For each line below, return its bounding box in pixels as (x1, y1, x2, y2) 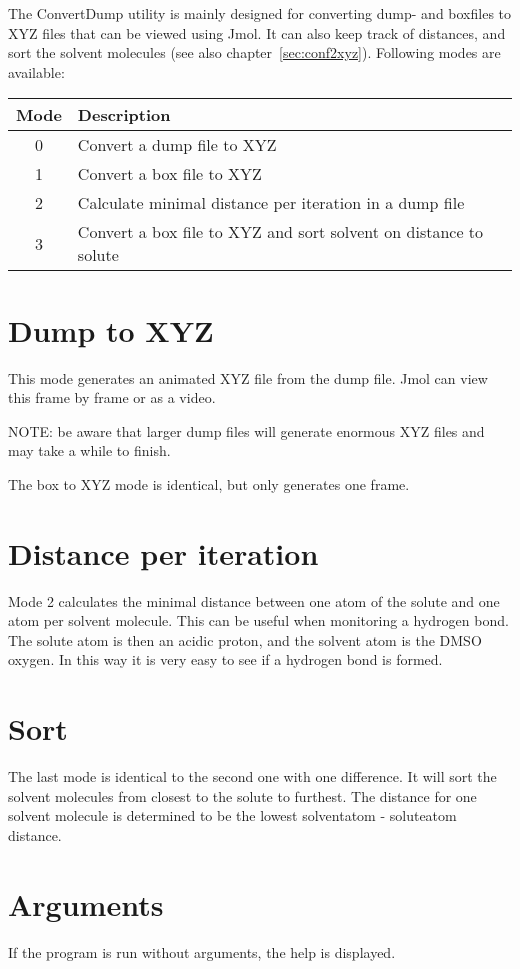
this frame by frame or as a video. (8, 387, 216, 408)
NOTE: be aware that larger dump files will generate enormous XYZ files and (8, 420, 485, 441)
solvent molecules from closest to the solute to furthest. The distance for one (8, 785, 477, 806)
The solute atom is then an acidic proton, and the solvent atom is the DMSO (8, 629, 482, 650)
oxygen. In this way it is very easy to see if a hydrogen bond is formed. (8, 649, 443, 670)
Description (77, 103, 171, 127)
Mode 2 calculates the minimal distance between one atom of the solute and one (8, 590, 500, 611)
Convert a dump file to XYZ (77, 133, 277, 157)
